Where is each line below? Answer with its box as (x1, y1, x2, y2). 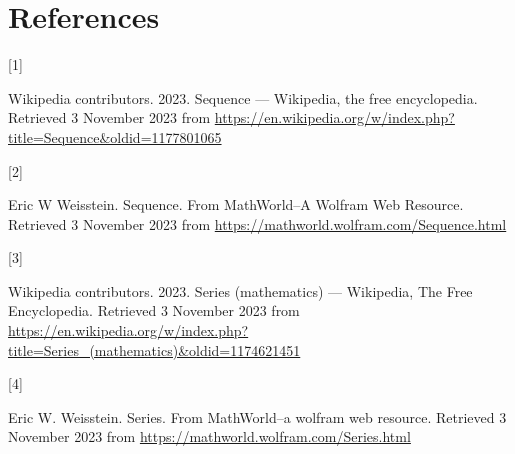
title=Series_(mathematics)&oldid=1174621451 (8, 339, 301, 360)
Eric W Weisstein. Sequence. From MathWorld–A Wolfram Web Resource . (8, 194, 464, 215)
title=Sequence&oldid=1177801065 (8, 126, 222, 147)
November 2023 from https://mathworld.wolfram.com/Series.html (8, 426, 411, 447)
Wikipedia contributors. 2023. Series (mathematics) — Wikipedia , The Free (8, 280, 473, 301)
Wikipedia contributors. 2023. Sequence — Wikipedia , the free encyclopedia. (8, 87, 478, 108)
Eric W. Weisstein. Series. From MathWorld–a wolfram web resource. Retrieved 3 (8, 406, 507, 427)
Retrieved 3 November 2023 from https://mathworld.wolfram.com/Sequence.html (8, 213, 507, 234)
